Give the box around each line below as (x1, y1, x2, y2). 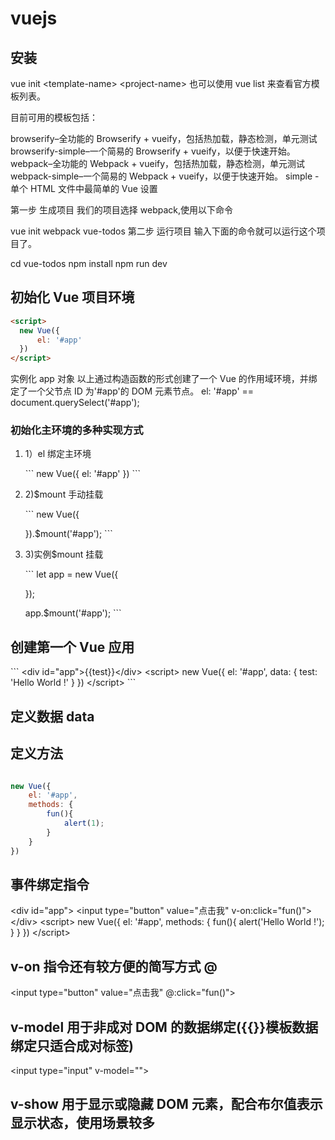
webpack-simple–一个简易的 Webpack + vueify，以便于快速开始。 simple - (10, 170, 320, 182)
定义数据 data (10, 708, 95, 725)
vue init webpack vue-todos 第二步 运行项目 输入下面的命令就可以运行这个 (10, 225, 317, 237)
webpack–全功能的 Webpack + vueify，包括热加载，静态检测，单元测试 (10, 158, 306, 169)
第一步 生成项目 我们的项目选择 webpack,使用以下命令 (10, 204, 234, 216)
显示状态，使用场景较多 (10, 1115, 155, 1132)
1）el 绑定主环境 (24, 448, 92, 460)
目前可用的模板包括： (10, 112, 98, 123)
